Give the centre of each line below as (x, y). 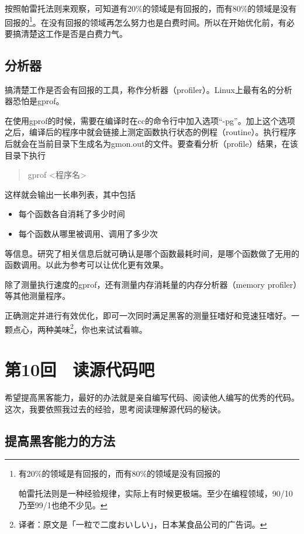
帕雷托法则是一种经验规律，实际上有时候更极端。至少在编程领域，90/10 (156, 493)
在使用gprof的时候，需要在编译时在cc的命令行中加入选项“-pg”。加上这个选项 (150, 120)
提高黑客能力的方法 (60, 440)
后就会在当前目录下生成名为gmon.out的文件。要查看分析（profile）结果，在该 (151, 144)
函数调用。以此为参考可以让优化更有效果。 (87, 265)
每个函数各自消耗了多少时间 (72, 214)
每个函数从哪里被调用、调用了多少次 (88, 233)
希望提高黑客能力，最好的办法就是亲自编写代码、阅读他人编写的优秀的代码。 (152, 397)
